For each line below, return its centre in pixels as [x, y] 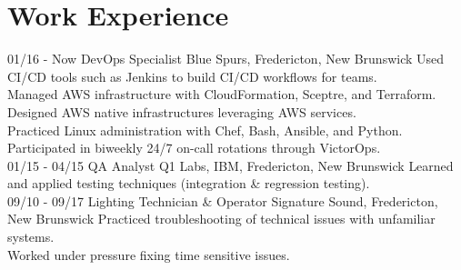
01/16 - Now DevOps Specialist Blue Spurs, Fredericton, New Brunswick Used [226, 59]
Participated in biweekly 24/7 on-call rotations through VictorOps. [194, 148]
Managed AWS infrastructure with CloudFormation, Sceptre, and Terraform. [222, 94]
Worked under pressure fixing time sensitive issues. [149, 254]
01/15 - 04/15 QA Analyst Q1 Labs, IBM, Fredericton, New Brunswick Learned [230, 165]
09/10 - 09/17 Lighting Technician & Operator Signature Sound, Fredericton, [223, 200]
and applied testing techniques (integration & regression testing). [189, 183]
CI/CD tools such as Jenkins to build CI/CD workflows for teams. [192, 76]
